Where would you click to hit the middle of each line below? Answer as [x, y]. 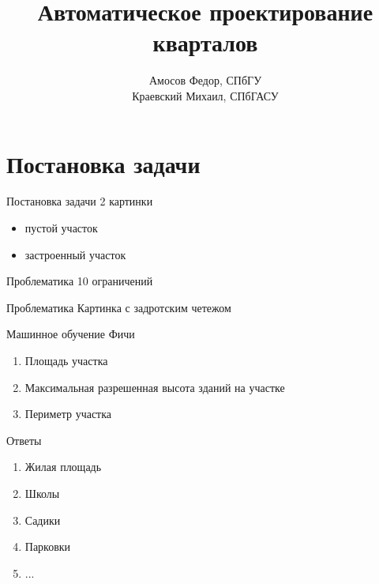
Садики [43, 520]
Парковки [48, 546]
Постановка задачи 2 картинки [80, 201]
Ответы [24, 440]
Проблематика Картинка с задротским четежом [119, 307]
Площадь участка [66, 360]
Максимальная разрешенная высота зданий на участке [155, 387]
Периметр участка [68, 414]
